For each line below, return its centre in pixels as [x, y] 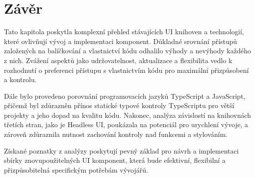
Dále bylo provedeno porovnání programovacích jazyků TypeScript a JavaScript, [125, 96]
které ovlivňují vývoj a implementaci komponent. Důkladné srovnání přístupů [121, 41]
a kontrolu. [20, 79]
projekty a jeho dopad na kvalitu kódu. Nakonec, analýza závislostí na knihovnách [127, 115]
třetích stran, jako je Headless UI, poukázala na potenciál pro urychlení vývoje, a [126, 124]
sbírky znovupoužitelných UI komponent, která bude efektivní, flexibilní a [115, 160]
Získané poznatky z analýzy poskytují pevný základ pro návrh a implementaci [121, 150]
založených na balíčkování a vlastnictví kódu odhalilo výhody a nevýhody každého [127, 51]
